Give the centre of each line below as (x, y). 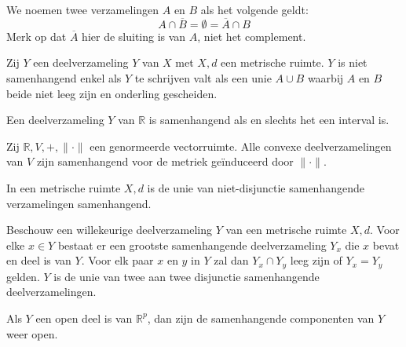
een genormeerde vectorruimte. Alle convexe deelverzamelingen (241, 146)
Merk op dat (37, 36)
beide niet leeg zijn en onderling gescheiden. (112, 93)
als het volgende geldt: (254, 9)
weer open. (32, 333)
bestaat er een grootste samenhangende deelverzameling (192, 245)
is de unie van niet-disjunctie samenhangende (256, 187)
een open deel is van (84, 318)
